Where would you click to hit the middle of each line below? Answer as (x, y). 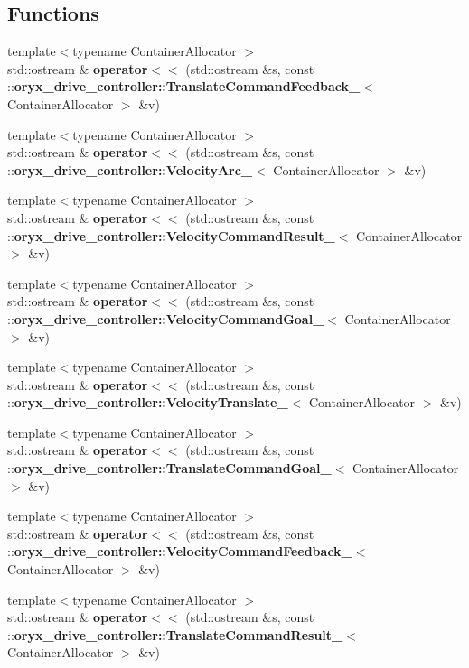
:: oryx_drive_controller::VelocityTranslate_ (148, 402)
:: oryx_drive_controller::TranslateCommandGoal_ (169, 468)
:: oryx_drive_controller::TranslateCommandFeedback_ (184, 86)
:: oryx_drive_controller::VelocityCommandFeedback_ (180, 551)
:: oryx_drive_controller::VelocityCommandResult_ (171, 235)
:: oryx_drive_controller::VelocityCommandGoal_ (166, 318)
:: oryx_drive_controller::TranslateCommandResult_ (175, 634)
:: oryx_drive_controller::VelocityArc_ (130, 169)
